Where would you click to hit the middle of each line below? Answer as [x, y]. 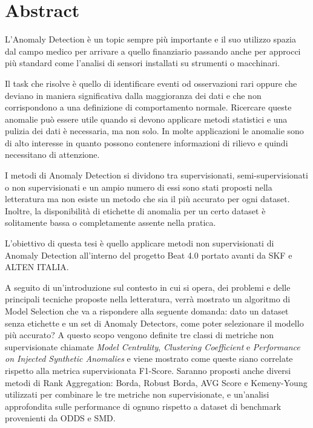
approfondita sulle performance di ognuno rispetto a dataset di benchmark [143, 406]
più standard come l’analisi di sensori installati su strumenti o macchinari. [143, 63]
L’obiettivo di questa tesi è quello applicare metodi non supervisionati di [140, 243]
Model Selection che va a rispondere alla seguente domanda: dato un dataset [147, 311]
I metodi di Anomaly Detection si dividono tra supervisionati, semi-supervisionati [156, 175]
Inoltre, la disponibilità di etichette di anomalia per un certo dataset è [135, 210]
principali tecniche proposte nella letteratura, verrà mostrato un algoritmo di [148, 299]
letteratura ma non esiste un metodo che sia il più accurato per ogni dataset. [147, 199]
